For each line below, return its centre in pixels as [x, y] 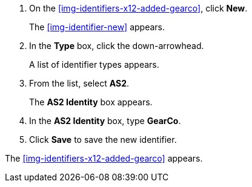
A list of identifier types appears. [94, 64]
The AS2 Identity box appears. [91, 102]
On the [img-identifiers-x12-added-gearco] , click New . [138, 8]
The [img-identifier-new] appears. [97, 27]
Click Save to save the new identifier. [103, 139]
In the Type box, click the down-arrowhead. [117, 46]
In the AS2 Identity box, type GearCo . [105, 121]
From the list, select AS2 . [79, 83]
